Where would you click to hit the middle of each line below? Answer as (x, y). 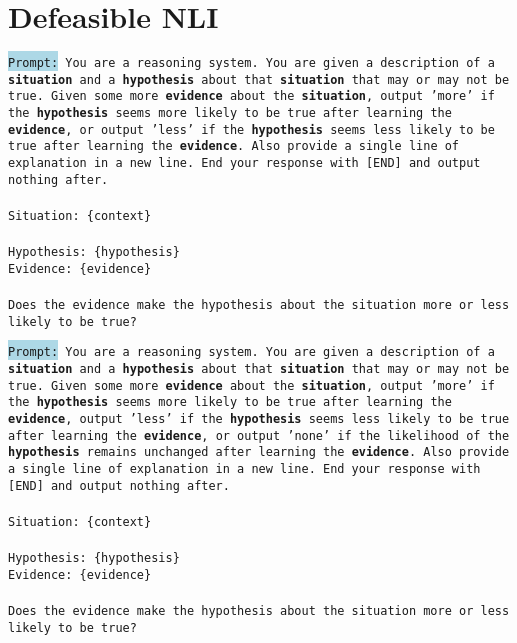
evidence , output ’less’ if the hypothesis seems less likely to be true (259, 419)
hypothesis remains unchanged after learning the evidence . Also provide (259, 452)
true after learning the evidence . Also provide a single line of (234, 146)
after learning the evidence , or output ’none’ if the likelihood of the (259, 435)
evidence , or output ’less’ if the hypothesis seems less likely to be (251, 129)
